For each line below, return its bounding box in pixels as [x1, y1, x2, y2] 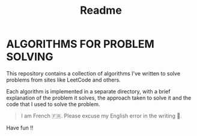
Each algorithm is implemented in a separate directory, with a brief [6, 87, 171, 95]
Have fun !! [6, 124, 34, 131]
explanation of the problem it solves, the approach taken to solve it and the [6, 94, 192, 101]
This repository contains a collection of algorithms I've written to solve [6, 69, 181, 77]
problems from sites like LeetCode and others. [6, 76, 121, 83]
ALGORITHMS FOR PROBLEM [6, 37, 155, 51]
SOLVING [6, 50, 53, 64]
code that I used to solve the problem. [6, 100, 100, 108]
